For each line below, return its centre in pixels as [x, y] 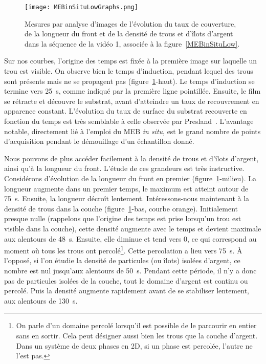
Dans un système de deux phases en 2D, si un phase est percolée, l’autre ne [134, 345]
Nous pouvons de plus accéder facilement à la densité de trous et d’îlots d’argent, [131, 158]
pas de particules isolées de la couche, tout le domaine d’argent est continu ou [126, 280]
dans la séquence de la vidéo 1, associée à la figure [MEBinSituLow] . [132, 43]
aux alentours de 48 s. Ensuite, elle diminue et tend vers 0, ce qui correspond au [130, 238]
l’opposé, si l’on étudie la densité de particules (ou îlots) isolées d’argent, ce [122, 260]
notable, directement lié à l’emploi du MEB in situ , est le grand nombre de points [132, 131]
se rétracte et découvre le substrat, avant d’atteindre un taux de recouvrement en [132, 101]
